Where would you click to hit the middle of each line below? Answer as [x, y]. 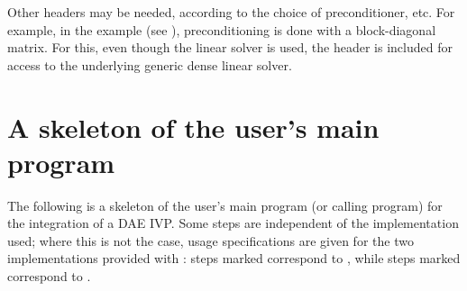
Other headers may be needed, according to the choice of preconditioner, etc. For [231, 12]
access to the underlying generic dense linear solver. [150, 64]
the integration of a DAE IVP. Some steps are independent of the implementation [233, 223]
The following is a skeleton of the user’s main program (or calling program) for [225, 205]
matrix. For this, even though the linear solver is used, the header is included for [230, 47]
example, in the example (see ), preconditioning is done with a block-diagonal [222, 29]
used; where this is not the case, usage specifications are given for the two [211, 240]
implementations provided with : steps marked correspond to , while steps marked [234, 258]
